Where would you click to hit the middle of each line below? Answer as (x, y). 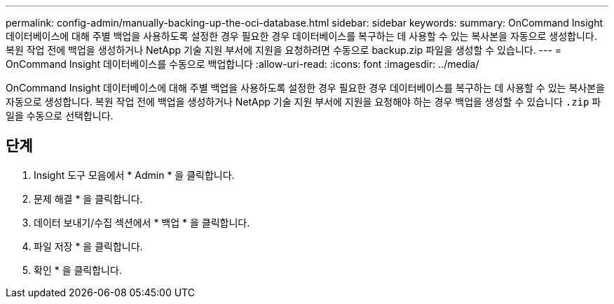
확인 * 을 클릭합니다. (78, 270)
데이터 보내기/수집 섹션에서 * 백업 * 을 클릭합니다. (142, 222)
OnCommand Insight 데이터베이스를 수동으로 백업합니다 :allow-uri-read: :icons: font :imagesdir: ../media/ (243, 64)
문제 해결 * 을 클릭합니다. (88, 198)
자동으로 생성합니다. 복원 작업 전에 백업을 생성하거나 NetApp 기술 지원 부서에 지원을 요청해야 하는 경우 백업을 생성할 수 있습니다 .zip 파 (303, 102)
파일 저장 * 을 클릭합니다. (88, 246)
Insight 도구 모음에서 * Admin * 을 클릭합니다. (134, 175)
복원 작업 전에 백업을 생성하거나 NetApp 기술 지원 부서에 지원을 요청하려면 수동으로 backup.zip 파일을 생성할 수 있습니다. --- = (284, 50)
